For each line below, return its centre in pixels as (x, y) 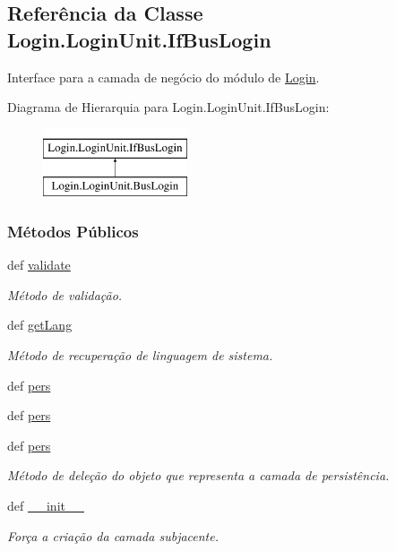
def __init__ (46, 505)
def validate (39, 265)
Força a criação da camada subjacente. (113, 535)
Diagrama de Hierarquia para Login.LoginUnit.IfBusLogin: (168, 107)
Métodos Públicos (73, 231)
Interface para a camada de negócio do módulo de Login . (164, 77)
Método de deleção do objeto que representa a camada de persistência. (198, 475)
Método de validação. (65, 294)
